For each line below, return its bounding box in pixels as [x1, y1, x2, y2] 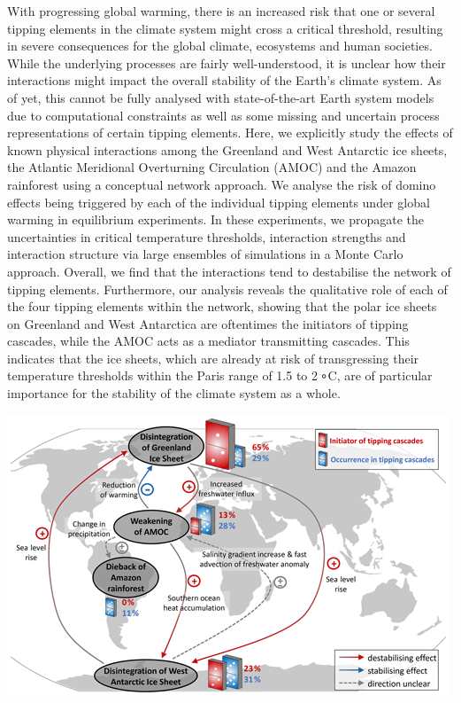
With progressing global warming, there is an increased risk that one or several [7, 2, 435, 20]
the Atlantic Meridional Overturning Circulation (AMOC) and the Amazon [7, 158, 417, 176]
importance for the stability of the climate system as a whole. [7, 384, 341, 402]
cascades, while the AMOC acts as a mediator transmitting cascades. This [7, 332, 410, 350]
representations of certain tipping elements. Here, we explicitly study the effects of [7, 123, 453, 142]
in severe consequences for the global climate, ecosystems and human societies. [7, 36, 433, 55]
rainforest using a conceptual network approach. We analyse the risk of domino [7, 175, 436, 193]
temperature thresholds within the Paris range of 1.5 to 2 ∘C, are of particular [7, 366, 433, 385]
